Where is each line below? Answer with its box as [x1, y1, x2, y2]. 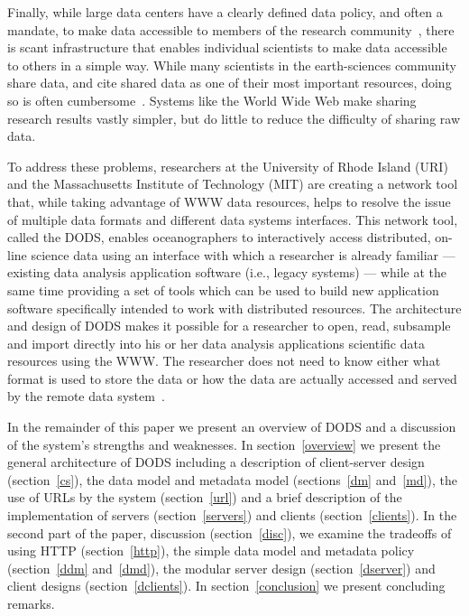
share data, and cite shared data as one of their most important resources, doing [7, 73, 452, 92]
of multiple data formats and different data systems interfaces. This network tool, [7, 210, 458, 229]
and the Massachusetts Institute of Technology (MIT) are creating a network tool [7, 174, 458, 193]
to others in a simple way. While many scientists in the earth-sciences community [7, 55, 456, 74]
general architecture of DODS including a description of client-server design [7, 453, 425, 471]
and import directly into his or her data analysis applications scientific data [7, 333, 425, 352]
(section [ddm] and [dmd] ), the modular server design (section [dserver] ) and [7, 558, 436, 577]
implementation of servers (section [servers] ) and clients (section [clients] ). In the [7, 506, 457, 525]
